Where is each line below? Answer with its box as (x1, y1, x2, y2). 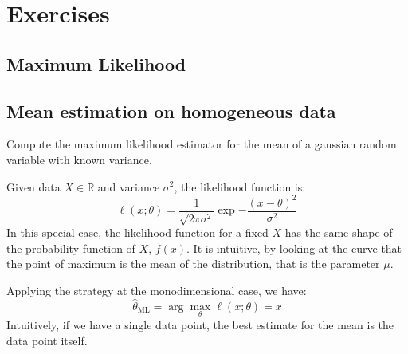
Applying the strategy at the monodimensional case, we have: (6, 281, 307, 298)
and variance (97, 178, 160, 195)
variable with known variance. (6, 151, 152, 167)
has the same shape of (284, 224, 393, 241)
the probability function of (6, 239, 135, 256)
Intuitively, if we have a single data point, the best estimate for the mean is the (6, 316, 394, 332)
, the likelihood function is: (174, 178, 306, 195)
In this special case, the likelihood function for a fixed (6, 224, 269, 241)
